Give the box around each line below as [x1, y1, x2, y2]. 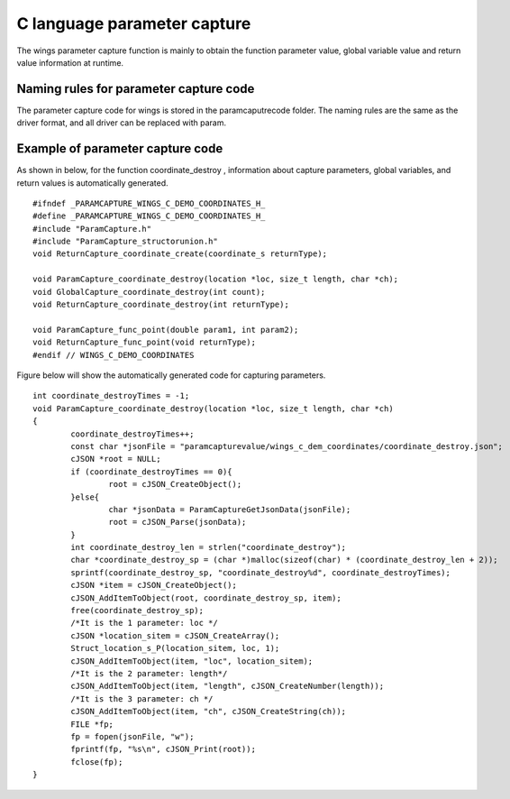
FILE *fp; [70, 719, 114, 730]
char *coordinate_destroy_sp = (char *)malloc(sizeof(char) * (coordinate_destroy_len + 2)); [70, 555, 499, 565]
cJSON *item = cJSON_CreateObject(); [70, 580, 238, 591]
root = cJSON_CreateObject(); [108, 479, 242, 490]
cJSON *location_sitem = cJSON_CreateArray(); [70, 630, 280, 640]
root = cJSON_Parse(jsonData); [108, 517, 247, 528]
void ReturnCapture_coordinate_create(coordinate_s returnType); [32, 249, 328, 259]
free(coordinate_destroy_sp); [70, 605, 205, 616]
